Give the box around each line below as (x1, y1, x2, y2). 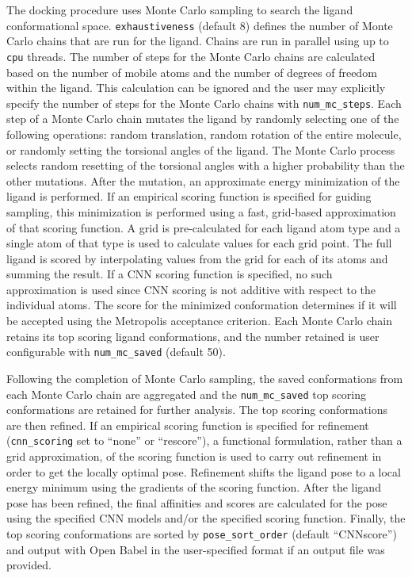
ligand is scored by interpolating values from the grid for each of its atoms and (6, 250, 388, 266)
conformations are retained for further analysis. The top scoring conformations (6, 401, 388, 418)
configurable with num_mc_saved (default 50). (6, 343, 226, 360)
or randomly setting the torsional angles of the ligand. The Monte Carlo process (6, 141, 395, 158)
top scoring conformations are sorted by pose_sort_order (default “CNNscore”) (6, 525, 397, 542)
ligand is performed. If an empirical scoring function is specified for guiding (6, 188, 372, 205)
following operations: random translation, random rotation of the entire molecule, (6, 125, 402, 142)
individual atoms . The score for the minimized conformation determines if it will (6, 297, 397, 313)
